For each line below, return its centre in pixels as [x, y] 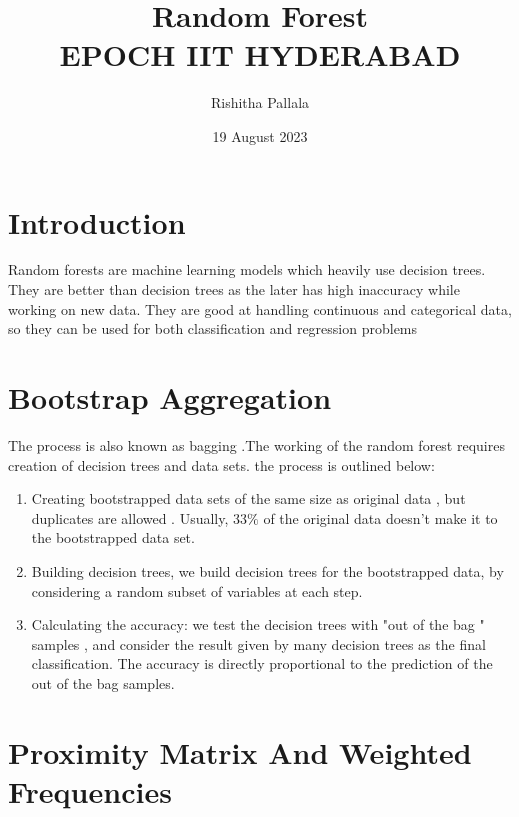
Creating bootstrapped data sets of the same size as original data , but [248, 498]
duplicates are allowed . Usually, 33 [139, 517]
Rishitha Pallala [260, 102]
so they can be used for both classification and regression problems [213, 328]
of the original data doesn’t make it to [380, 517]
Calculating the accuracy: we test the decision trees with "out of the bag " [258, 624]
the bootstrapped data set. [113, 537]
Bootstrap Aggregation [170, 397]
